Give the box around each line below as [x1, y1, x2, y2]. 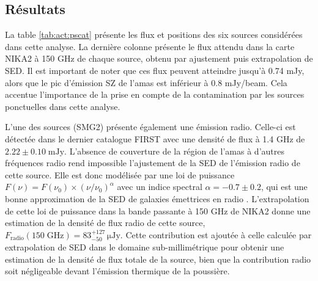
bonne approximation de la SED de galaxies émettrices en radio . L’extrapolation [5, 192, 309, 205]
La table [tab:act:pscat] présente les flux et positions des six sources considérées [5, 28, 303, 41]
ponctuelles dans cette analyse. [5, 100, 120, 112]
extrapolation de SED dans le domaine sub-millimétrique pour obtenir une [5, 241, 284, 254]
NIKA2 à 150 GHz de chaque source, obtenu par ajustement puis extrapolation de [5, 52, 313, 65]
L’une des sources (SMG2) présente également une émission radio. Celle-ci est [5, 120, 296, 133]
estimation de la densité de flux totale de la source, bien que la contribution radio [5, 252, 311, 265]
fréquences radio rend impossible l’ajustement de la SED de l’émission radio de [5, 156, 300, 169]
